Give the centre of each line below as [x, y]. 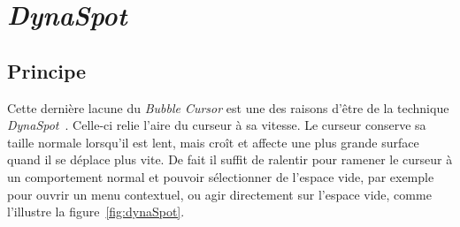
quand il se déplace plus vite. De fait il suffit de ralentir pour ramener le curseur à [230, 159]
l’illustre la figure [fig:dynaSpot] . [96, 212]
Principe [47, 70]
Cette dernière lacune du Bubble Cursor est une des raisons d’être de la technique [228, 107]
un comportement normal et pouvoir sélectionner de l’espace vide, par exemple [221, 176]
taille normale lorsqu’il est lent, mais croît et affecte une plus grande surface [213, 142]
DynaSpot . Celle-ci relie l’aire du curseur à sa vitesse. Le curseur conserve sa [217, 125]
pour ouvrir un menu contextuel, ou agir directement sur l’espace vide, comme [219, 194]
